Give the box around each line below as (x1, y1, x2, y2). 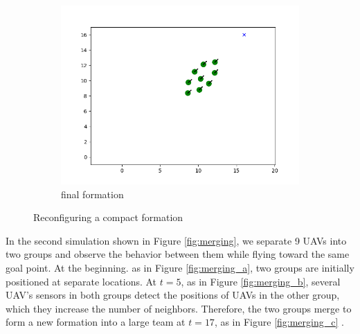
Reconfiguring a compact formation (33, 210, 183, 225)
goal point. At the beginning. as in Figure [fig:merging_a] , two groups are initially (6, 260, 354, 274)
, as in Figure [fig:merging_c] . (214, 315, 344, 329)
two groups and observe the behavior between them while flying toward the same (6, 247, 350, 261)
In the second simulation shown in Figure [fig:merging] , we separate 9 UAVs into (6, 233, 347, 247)
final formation (61, 186, 124, 201)
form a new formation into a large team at (6, 315, 186, 329)
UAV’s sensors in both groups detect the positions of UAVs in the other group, (6, 288, 340, 302)
